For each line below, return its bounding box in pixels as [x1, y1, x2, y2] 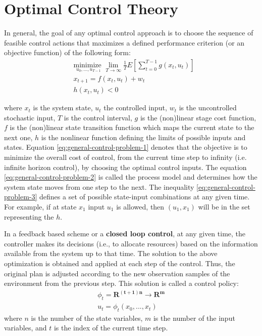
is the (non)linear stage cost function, [140, 112, 256, 122]
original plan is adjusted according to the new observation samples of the [4, 268, 230, 278]
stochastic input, [4, 112, 56, 122]
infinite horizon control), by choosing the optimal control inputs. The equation [4, 161, 247, 172]
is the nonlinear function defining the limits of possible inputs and [41, 132, 246, 142]
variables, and [4, 322, 47, 333]
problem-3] [4, 191, 37, 202]
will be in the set [198, 201, 250, 212]
